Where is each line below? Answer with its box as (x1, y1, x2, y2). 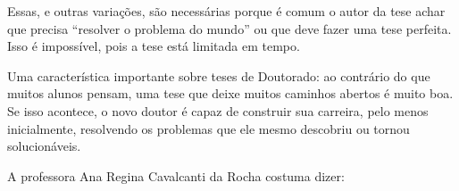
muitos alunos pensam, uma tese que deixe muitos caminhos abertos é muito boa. (7, 84, 454, 103)
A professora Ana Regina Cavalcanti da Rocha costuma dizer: (7, 166, 345, 185)
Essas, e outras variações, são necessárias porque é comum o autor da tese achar (7, 2, 446, 20)
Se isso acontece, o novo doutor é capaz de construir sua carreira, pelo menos (7, 101, 429, 120)
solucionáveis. (7, 137, 81, 155)
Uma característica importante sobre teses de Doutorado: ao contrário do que (7, 66, 430, 85)
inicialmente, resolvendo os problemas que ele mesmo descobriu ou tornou (7, 119, 410, 137)
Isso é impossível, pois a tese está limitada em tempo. (7, 37, 300, 55)
